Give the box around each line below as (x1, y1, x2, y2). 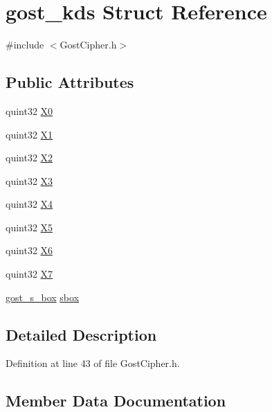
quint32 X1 (6, 127, 53, 141)
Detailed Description (6, 323, 157, 345)
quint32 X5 (6, 220, 53, 234)
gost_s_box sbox (6, 289, 80, 304)
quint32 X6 (6, 243, 53, 258)
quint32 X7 (6, 267, 53, 281)
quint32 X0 (6, 103, 53, 118)
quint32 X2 (6, 150, 53, 165)
